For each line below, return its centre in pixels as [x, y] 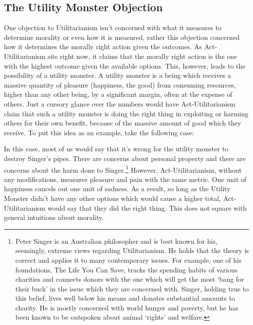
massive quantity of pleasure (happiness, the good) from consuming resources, [120, 84]
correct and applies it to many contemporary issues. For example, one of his [128, 260]
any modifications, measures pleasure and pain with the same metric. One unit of [125, 179]
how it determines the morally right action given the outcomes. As [103, 46]
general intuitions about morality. [54, 217]
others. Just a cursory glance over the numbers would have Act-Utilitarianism [120, 103]
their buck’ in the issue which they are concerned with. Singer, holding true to [132, 288]
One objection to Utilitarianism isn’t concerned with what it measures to [113, 27]
